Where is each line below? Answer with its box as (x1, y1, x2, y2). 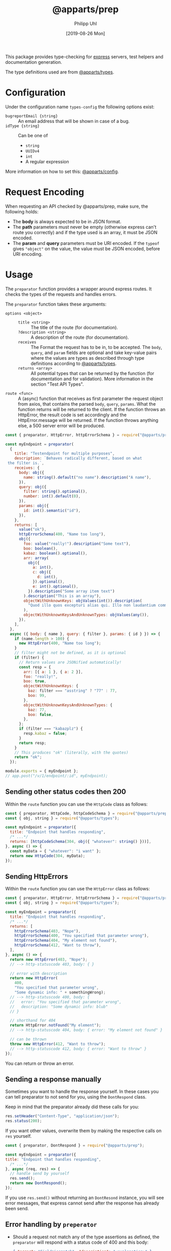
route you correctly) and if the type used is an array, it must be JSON (12, 229, 158, 235)
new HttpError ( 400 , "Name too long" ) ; (18, 641, 101, 646)
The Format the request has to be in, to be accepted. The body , (31, 344, 162, 350)
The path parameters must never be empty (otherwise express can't (12, 223, 157, 230)
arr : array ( (23, 555, 49, 561)
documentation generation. (5, 59, 63, 65)
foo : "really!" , (23, 674, 58, 679)
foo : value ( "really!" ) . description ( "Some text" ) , (23, 541, 131, 546)
